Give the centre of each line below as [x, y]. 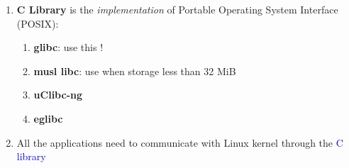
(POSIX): [38, 23]
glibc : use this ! [68, 47]
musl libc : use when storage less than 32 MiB [135, 71]
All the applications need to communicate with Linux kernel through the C [180, 142]
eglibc [48, 118]
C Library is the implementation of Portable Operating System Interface [177, 9]
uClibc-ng [58, 95]
